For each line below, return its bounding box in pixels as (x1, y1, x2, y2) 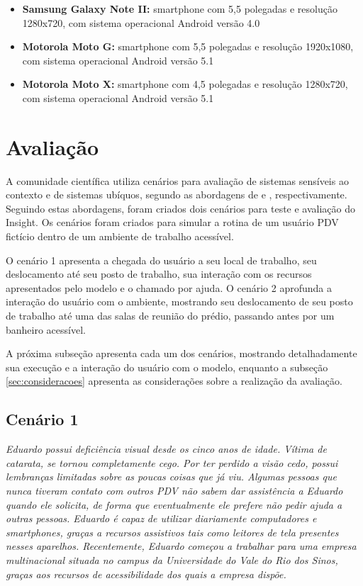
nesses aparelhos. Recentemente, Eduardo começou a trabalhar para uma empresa (6, 539, 357, 553)
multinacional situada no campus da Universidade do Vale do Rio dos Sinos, (6, 552, 338, 567)
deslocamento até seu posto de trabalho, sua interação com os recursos (6, 266, 312, 281)
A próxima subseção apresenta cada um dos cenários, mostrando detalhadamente (6, 346, 357, 361)
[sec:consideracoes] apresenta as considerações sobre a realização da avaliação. (6, 373, 342, 388)
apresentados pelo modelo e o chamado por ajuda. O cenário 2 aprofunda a (6, 280, 332, 295)
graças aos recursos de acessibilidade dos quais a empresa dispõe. (6, 566, 286, 581)
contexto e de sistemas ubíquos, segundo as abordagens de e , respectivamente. (6, 187, 347, 202)
